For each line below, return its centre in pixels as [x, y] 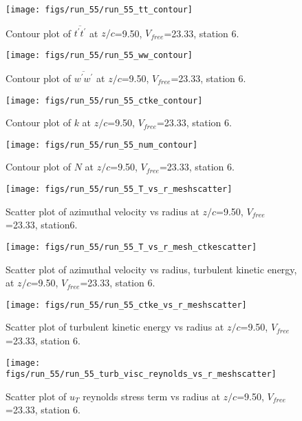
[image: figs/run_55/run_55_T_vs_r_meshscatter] [119, 189]
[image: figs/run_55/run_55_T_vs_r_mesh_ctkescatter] [131, 247]
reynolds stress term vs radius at [151, 396]
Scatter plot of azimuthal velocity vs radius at [103, 211]
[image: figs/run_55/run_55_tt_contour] [99, 10]
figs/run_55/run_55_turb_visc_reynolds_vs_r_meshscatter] [141, 374]
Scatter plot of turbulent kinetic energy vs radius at [115, 327]
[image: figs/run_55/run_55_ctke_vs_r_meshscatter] [126, 305]
